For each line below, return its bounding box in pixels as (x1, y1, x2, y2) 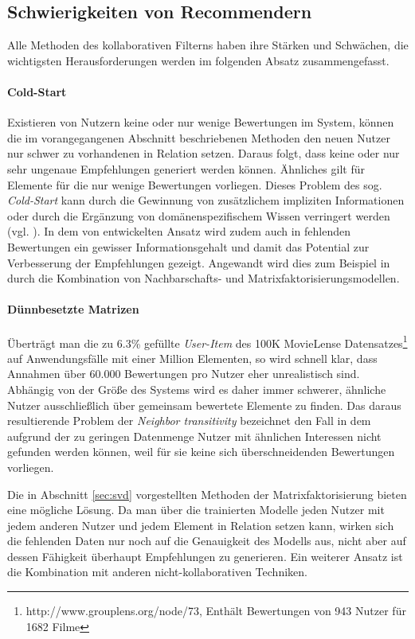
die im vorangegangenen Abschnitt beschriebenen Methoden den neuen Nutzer (7, 129, 390, 146)
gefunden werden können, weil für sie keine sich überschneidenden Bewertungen (7, 443, 395, 460)
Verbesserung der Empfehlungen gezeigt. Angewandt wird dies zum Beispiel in (7, 254, 390, 271)
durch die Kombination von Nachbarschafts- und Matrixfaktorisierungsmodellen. (7, 270, 400, 286)
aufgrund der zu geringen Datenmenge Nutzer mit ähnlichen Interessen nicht (7, 427, 382, 444)
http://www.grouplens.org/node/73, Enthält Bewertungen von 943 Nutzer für (25, 602, 406, 619)
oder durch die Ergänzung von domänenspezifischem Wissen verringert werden (7, 207, 390, 224)
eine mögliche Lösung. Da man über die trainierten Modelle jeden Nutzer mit (7, 501, 385, 518)
